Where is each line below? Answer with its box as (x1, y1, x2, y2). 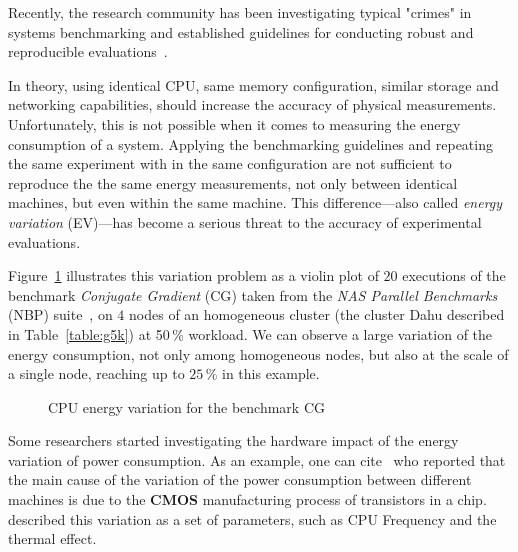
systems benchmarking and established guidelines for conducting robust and (8, 21, 474, 42)
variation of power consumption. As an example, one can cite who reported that (8, 449, 506, 470)
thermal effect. (8, 528, 97, 549)
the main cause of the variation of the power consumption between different (8, 469, 472, 490)
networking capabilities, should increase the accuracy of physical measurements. (8, 94, 497, 115)
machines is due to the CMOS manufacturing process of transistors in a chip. (8, 489, 487, 510)
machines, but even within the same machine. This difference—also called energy (8, 192, 503, 213)
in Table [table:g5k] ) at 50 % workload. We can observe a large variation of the (8, 323, 493, 344)
